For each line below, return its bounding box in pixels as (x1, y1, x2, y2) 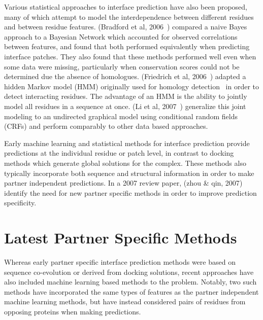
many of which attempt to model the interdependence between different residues (4, 11, 254, 22)
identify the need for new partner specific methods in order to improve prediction (4, 187, 257, 198)
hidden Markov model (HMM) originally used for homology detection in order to (4, 81, 259, 91)
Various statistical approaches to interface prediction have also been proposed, (4, 2, 247, 12)
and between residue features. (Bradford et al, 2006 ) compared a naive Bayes (4, 21, 247, 32)
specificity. (4, 197, 37, 208)
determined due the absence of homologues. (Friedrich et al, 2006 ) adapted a (4, 71, 246, 82)
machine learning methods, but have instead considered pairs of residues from (4, 296, 246, 307)
